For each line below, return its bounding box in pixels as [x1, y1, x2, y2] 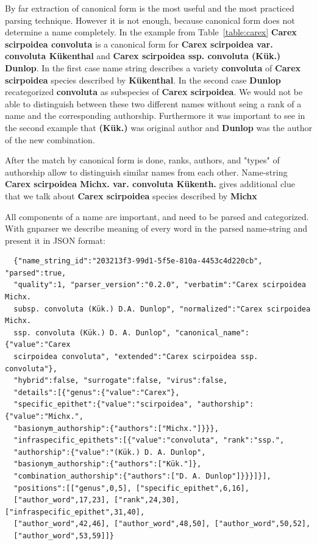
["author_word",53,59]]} [13, 531, 114, 540]
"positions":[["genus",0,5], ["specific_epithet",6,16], [13, 483, 249, 493]
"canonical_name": [175, 328, 249, 337]
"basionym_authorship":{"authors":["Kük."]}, [13, 460, 202, 469]
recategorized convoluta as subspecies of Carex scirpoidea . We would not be [5, 85, 303, 98]
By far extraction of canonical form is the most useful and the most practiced [5, 2, 294, 14]
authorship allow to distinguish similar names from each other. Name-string [5, 165, 288, 178]
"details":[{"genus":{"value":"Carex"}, [13, 388, 180, 397]
